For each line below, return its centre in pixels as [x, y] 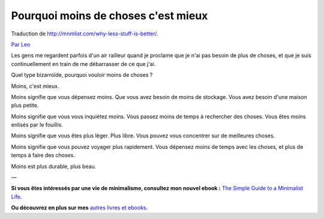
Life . [16, 196]
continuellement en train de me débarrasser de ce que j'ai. [83, 64]
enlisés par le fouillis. [37, 125]
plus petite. [25, 106]
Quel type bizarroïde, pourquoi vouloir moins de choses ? [82, 75]
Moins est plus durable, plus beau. [54, 166]
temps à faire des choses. [43, 155]
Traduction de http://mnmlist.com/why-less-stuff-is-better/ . [85, 34]
